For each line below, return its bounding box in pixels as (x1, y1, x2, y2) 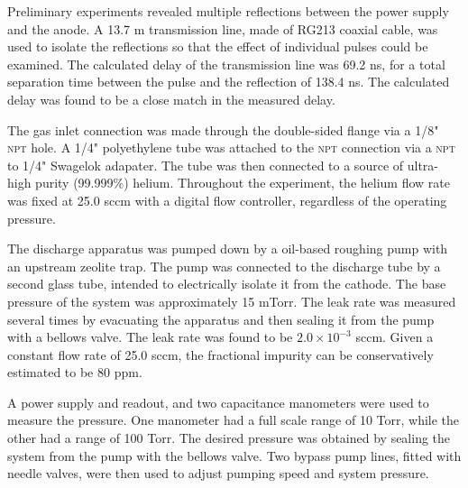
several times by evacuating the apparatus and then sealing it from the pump (7, 309, 435, 328)
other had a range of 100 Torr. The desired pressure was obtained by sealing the (7, 428, 451, 447)
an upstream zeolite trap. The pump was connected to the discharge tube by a (7, 256, 441, 275)
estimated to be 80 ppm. (7, 363, 142, 382)
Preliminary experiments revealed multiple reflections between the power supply (7, 2, 449, 20)
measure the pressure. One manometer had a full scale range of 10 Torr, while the (7, 410, 460, 429)
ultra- (407, 155, 438, 174)
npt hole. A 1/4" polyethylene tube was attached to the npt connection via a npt (7, 138, 455, 157)
